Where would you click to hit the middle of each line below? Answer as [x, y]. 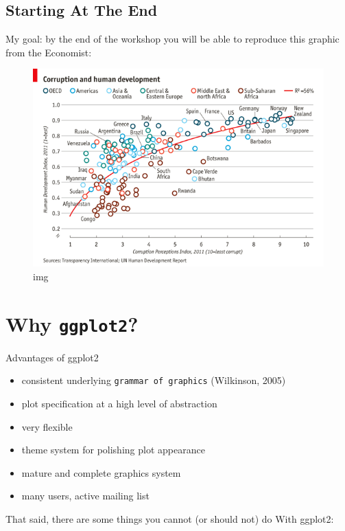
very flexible [47, 426]
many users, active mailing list [85, 496]
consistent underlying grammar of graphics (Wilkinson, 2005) [154, 380]
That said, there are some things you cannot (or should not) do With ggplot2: [170, 518]
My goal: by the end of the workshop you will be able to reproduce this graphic [172, 39]
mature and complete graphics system [101, 472]
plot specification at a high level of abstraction [119, 403]
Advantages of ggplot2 [52, 357]
